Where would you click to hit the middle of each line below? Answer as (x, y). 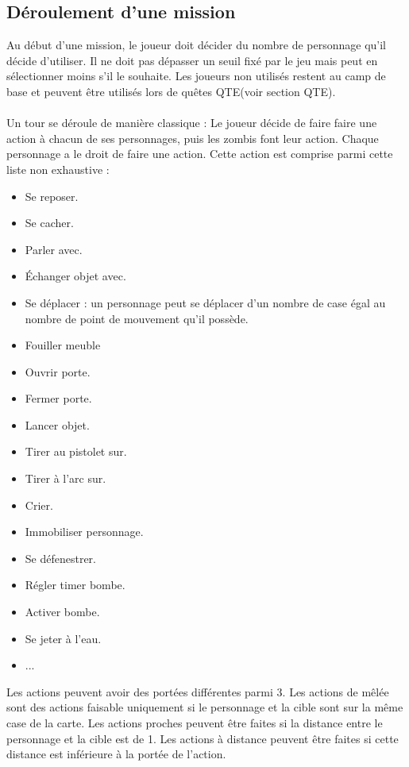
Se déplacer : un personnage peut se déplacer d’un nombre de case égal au (205, 302)
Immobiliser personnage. (84, 532)
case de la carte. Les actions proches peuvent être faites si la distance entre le (195, 723)
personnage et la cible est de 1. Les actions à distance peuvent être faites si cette (203, 738)
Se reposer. (52, 196)
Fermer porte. (58, 398)
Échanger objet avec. (75, 276)
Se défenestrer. (61, 558)
